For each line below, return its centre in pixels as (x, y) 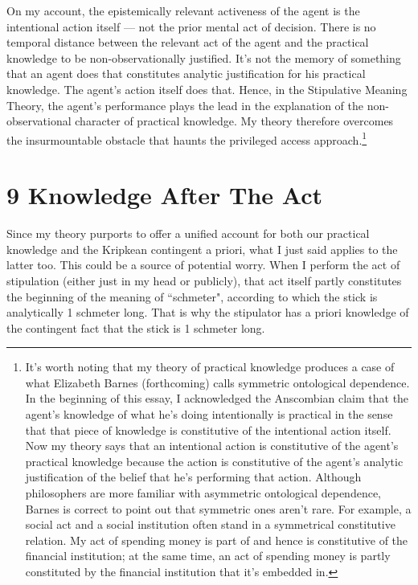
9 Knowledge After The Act (165, 195)
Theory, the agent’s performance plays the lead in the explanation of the (185, 105)
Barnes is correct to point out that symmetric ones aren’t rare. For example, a (218, 508)
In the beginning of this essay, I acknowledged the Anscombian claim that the (217, 398)
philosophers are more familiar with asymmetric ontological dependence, (203, 493)
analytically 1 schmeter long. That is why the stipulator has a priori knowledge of (208, 312)
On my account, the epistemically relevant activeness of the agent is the (183, 10)
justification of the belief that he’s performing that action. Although (193, 477)
